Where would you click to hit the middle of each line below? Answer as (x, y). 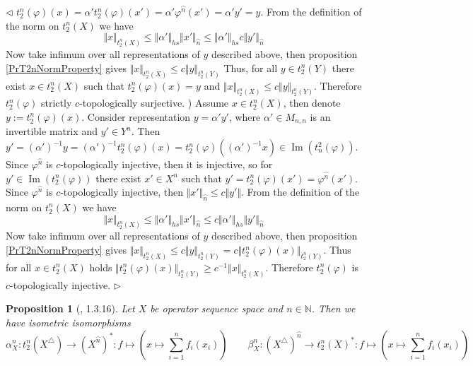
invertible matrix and (52, 131)
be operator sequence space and (217, 308)
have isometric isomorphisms (68, 322)
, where (245, 116)
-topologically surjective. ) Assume (154, 103)
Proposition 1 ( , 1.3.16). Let (70, 308)
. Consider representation (136, 116)
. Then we (333, 308)
